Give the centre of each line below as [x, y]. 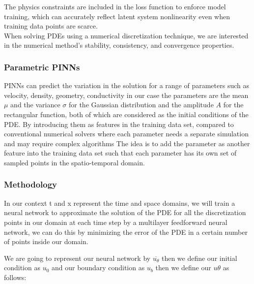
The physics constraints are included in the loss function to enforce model [115, 6]
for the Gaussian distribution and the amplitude [141, 105]
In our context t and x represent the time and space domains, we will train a [120, 203]
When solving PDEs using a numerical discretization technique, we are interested [126, 35]
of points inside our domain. [46, 241]
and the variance [35, 105]
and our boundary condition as [98, 268]
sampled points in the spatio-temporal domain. [74, 162]
